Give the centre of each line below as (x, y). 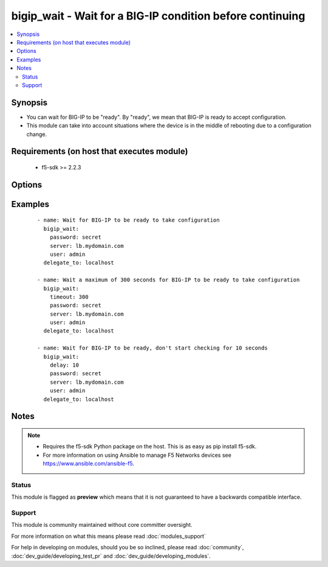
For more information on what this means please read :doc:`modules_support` (108, 536)
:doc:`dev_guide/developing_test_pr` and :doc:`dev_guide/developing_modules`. (111, 556)
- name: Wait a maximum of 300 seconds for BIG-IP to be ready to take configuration (169, 280)
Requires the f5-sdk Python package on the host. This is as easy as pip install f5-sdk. (150, 446)
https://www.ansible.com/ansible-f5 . (89, 463)
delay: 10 (64, 365)
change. (37, 134)
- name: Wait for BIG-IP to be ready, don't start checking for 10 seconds (152, 348)
